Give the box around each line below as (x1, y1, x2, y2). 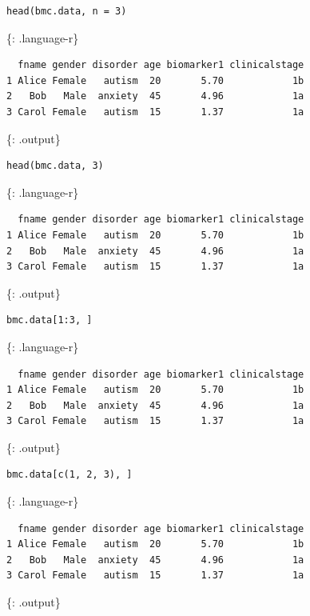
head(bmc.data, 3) (6, 160, 104, 172)
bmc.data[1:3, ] (6, 314, 93, 326)
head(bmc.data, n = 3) (6, 6, 127, 17)
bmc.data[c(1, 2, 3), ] (6, 469, 133, 481)
